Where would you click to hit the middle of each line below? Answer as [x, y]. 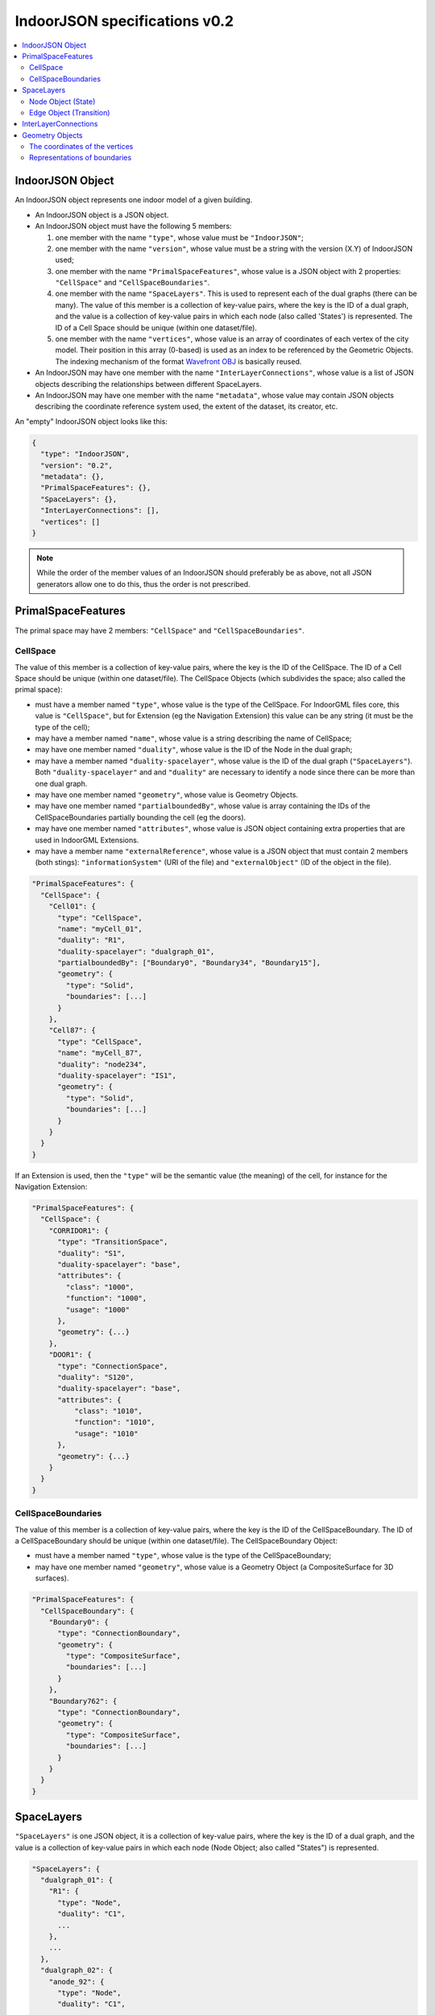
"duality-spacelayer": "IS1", [117, 1075]
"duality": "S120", [96, 1377]
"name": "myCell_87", [100, 1053]
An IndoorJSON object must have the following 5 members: [134, 226]
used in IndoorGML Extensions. [87, 840]
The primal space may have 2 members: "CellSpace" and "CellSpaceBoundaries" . [160, 630]
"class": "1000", [100, 1287]
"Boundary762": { [83, 1701]
